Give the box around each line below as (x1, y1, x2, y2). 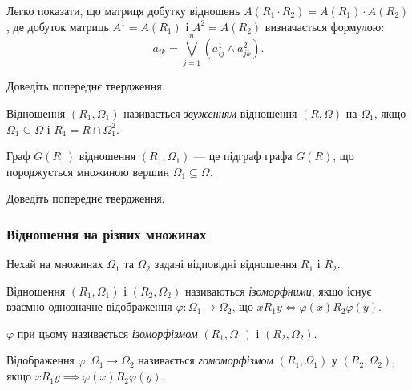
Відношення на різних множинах (6, 223, 207, 243)
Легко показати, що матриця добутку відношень (6, 2, 240, 18)
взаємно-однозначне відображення (6, 298, 172, 315)
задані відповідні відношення (154, 255, 297, 272)
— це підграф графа (194, 147, 293, 164)
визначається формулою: (265, 18, 385, 34)
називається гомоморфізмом (138, 352, 274, 368)
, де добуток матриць (6, 18, 109, 34)
